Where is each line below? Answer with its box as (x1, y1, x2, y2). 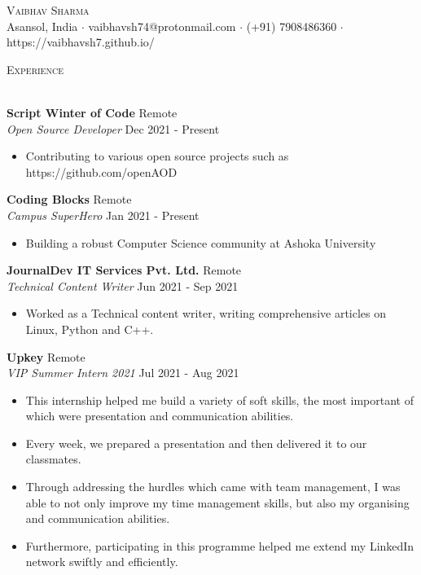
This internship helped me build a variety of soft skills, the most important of (25, 391, 414, 408)
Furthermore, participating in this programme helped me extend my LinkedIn (25, 537, 414, 554)
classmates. (25, 450, 81, 467)
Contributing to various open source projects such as (25, 147, 289, 165)
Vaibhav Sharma (7, 2, 90, 18)
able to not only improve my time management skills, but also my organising (25, 494, 410, 511)
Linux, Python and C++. (25, 320, 154, 337)
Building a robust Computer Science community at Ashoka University (25, 234, 376, 251)
